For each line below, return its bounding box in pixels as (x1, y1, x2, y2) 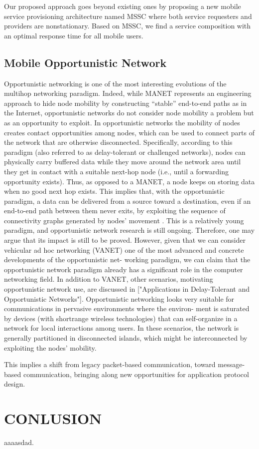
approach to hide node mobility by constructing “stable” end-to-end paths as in (4, 97, 247, 108)
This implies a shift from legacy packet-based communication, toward (4, 359, 216, 370)
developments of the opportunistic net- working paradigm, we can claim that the (4, 254, 251, 265)
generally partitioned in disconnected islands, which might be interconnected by (4, 333, 248, 343)
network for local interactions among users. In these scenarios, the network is (4, 323, 239, 333)
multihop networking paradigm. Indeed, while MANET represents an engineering (4, 88, 252, 98)
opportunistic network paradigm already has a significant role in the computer (4, 264, 243, 274)
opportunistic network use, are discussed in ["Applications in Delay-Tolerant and (4, 284, 250, 294)
